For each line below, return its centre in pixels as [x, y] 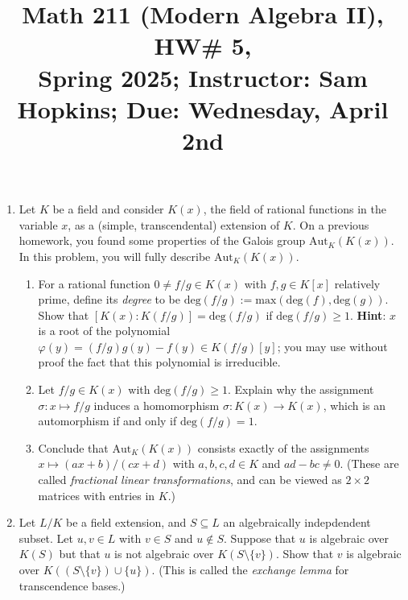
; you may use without [332, 346]
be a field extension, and [126, 522]
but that [80, 554]
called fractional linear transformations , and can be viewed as [190, 480]
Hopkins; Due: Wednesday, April [203, 108]
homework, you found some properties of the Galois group [162, 240]
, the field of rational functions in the [295, 209]
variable [38, 224]
